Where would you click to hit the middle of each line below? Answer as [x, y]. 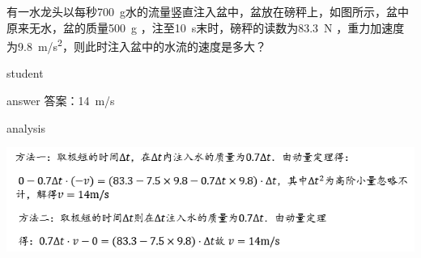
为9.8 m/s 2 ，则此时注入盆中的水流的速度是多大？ [136, 45]
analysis [26, 127]
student [25, 73]
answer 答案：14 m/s [61, 101]
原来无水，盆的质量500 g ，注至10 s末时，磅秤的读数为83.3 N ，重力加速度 [206, 27]
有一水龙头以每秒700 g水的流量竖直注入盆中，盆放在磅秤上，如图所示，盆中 [208, 11]
